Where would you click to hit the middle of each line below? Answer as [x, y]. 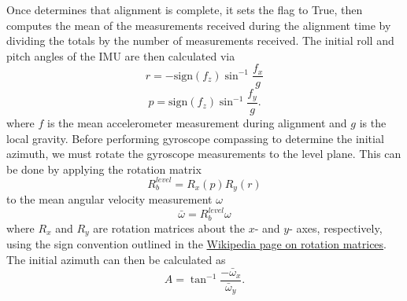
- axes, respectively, [336, 228]
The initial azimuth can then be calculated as [116, 259]
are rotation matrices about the [169, 228]
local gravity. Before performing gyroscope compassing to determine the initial [195, 138]
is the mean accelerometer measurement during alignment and [197, 122]
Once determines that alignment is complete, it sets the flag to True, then [185, 9]
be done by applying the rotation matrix [104, 169]
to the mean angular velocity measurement [109, 199]
